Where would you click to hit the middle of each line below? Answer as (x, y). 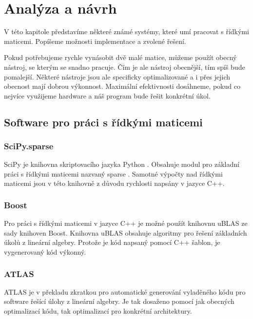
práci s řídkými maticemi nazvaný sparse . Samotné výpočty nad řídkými (113, 173)
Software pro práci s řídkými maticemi (103, 122)
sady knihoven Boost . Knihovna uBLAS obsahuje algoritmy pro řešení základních (126, 232)
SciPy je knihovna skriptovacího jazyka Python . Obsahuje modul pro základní (122, 164)
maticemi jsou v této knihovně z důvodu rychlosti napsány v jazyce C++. (114, 183)
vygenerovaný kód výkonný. (45, 252)
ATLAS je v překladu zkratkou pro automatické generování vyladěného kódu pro (125, 291)
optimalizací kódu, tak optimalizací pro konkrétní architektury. (98, 311)
